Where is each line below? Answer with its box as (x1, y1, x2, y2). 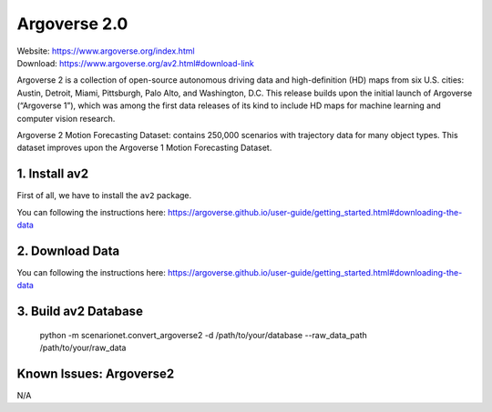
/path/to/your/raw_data (39, 342, 127, 354)
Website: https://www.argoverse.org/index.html (16, 45, 195, 56)
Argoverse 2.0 (16, 14, 128, 34)
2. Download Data (16, 243, 120, 258)
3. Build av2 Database (16, 304, 143, 319)
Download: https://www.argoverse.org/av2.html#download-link (16, 57, 254, 68)
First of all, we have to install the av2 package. (16, 190, 192, 201)
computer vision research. (16, 113, 116, 124)
